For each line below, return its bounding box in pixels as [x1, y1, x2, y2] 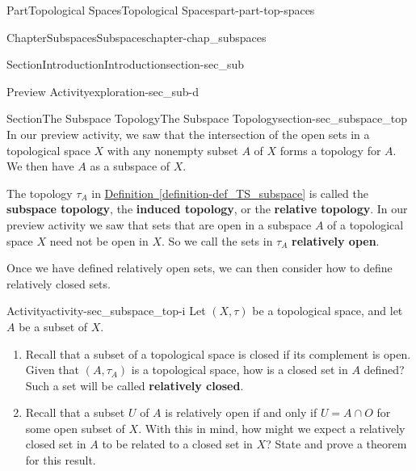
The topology [6, 184, 73, 201]
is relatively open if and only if [165, 404, 317, 421]
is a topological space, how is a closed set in [131, 361, 348, 378]
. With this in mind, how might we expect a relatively [138, 419, 405, 436]
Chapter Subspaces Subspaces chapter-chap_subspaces [6, 28, 267, 45]
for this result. [25, 452, 96, 469]
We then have [6, 158, 74, 175]
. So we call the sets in [162, 232, 273, 249]
